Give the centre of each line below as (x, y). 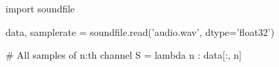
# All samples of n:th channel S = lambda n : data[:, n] (124, 55)
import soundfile (40, 8)
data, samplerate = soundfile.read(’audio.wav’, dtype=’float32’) (140, 31)
